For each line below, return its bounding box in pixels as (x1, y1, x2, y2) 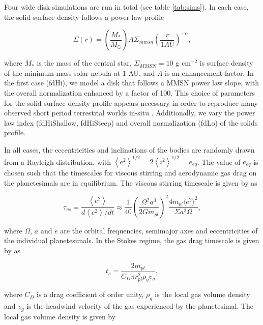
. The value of (197, 156, 241, 167)
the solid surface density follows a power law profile (4, 11, 164, 22)
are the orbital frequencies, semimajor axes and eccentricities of (60, 225, 258, 235)
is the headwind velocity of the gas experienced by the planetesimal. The (26, 301, 254, 311)
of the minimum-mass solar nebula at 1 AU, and (4, 67, 155, 78)
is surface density (199, 57, 253, 68)
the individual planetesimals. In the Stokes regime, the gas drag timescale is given (4, 235, 259, 246)
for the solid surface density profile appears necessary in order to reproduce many (4, 97, 258, 108)
